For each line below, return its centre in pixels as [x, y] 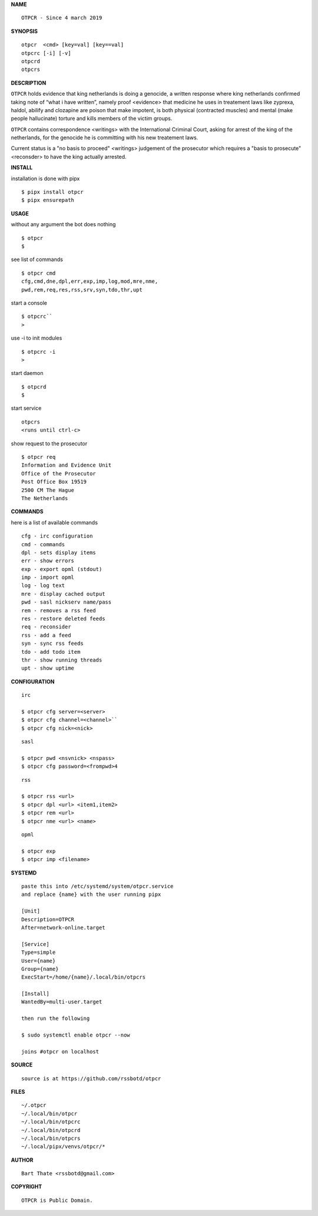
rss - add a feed [46, 635]
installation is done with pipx [45, 178]
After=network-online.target [63, 928]
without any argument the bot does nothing [63, 224]
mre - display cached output [63, 594]
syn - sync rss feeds [52, 643]
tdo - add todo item [51, 652]
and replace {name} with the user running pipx [91, 894]
